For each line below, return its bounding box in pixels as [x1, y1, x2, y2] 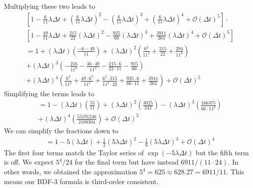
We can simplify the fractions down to [4, 125, 119, 135]
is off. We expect [4, 157, 54, 167]
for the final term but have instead [75, 157, 179, 167]
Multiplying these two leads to [4, 1, 96, 11]
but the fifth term [195, 147, 249, 157]
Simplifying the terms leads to [4, 88, 95, 99]
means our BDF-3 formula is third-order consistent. [4, 176, 159, 186]
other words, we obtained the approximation [4, 167, 137, 177]
